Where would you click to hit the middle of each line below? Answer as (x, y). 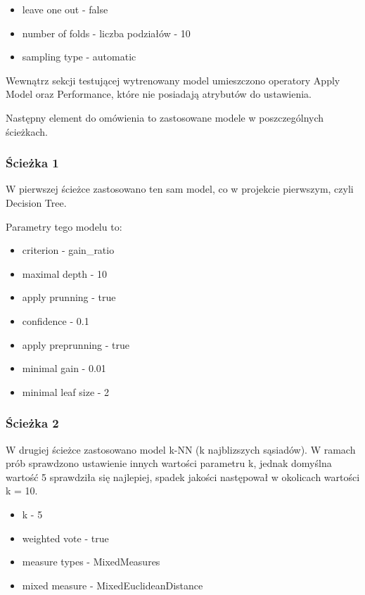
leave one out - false (65, 9)
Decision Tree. (36, 202)
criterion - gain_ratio (68, 250)
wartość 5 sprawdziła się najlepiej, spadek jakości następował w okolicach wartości (183, 476)
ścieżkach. (27, 131)
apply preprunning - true (76, 344)
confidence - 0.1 (56, 320)
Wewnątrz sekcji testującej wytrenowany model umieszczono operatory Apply (173, 80)
